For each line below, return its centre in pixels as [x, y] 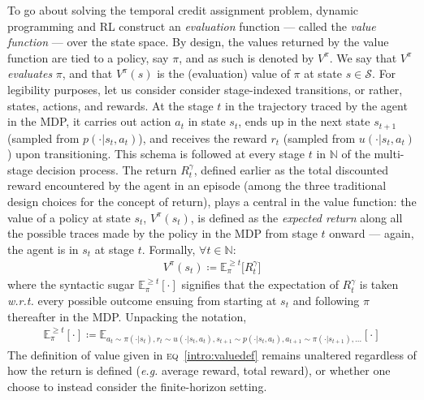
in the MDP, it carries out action [89, 121]
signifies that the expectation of [260, 284]
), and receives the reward [203, 138]
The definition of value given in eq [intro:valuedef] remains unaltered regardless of [212, 354]
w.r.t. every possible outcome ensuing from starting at [142, 300]
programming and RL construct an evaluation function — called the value [192, 26]
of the [356, 154]
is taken [379, 284]
